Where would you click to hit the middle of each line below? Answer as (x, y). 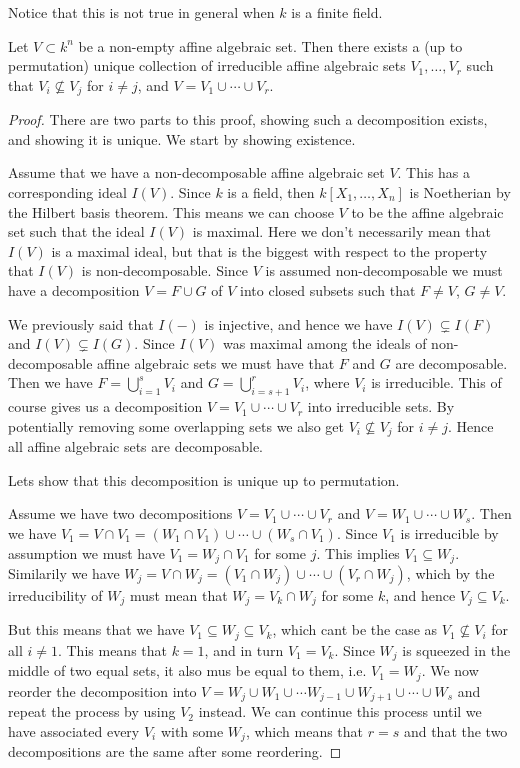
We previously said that (81, 323)
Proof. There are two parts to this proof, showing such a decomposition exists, (248, 119)
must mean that (178, 595)
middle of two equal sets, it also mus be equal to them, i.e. (187, 670)
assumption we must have (86, 552)
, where (327, 382)
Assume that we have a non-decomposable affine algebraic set (196, 172)
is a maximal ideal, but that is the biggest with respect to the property (269, 250)
